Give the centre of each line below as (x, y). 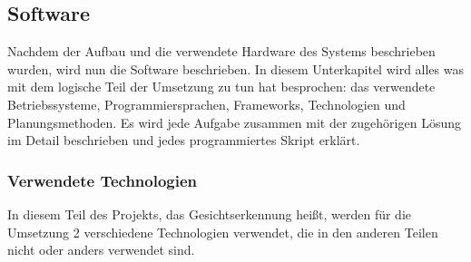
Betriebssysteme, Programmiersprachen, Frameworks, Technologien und (206, 104)
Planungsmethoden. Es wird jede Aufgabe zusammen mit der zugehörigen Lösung (234, 122)
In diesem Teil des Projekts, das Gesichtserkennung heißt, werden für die (210, 213)
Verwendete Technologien (103, 180)
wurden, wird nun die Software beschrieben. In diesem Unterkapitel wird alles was (235, 68)
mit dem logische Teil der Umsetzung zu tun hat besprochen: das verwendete (221, 87)
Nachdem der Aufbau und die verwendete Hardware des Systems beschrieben (221, 51)
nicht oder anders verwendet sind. (101, 250)
